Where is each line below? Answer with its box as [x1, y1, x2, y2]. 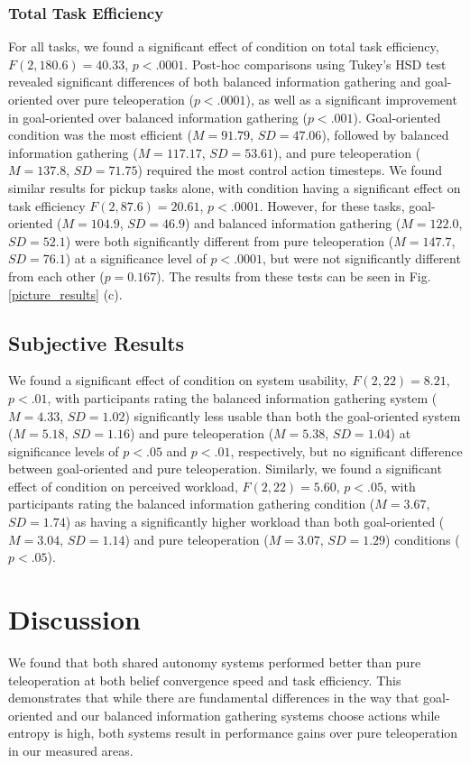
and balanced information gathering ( [194, 214, 401, 233]
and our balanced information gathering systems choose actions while [57, 705, 440, 724]
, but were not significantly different [263, 249, 461, 268]
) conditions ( [385, 529, 460, 548]
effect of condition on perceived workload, [8, 476, 238, 495]
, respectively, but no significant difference [230, 441, 463, 460]
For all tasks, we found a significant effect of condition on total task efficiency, [8, 37, 439, 56]
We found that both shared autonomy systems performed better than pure [8, 652, 421, 671]
